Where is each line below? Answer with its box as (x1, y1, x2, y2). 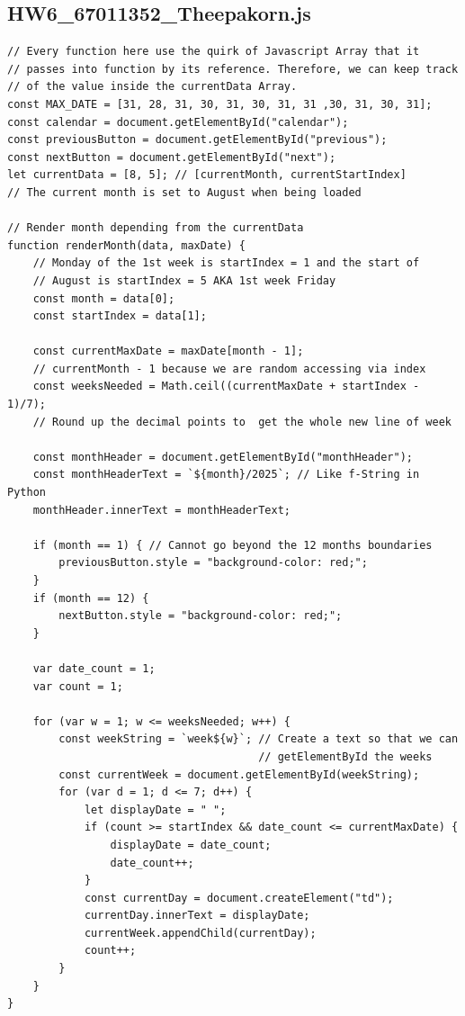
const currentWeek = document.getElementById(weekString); (58, 768, 420, 781)
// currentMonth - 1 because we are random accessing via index (32, 362, 426, 375)
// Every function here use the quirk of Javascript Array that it (7, 45, 420, 58)
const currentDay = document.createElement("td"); (84, 891, 394, 904)
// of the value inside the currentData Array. (7, 80, 298, 94)
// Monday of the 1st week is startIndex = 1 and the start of (32, 256, 420, 270)
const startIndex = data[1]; (32, 310, 207, 323)
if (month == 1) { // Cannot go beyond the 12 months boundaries (32, 538, 433, 552)
